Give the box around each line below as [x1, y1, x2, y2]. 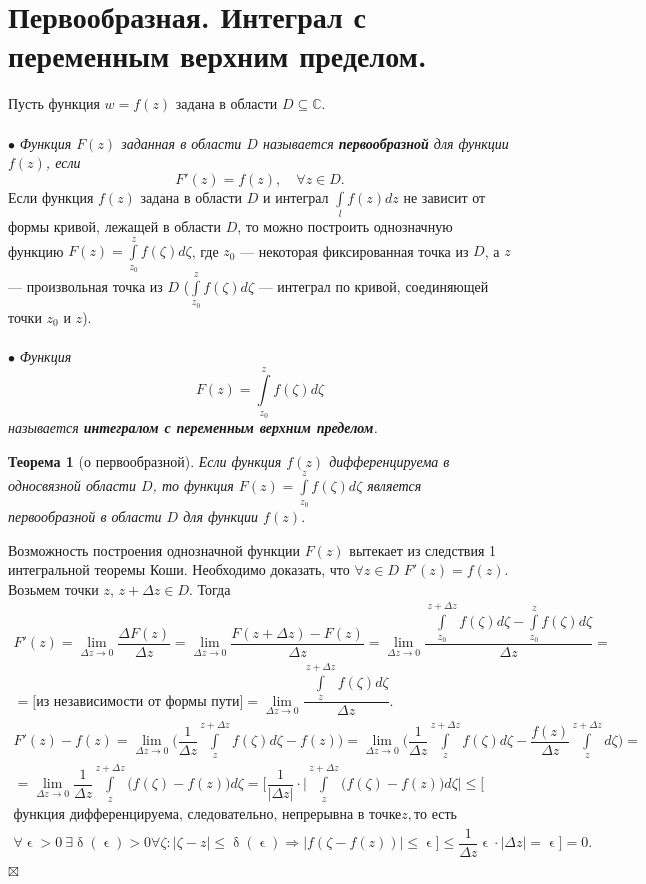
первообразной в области [8, 505, 162, 526]
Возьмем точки [8, 578, 99, 599]
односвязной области [8, 475, 136, 496]
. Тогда [189, 578, 231, 599]
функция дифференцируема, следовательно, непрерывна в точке [13, 807, 402, 822]
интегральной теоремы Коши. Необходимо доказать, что [8, 559, 350, 580]
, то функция [152, 475, 234, 496]
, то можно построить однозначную [237, 216, 453, 237]
